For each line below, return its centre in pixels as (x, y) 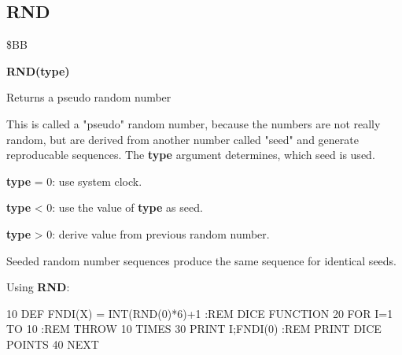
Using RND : (38, 287)
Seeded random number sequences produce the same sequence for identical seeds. (202, 260)
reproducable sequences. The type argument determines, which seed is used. (191, 155)
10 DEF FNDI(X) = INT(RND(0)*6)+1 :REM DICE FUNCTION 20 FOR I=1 (200, 313)
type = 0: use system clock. (74, 181)
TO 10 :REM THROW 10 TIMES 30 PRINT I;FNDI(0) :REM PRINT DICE (194, 329)
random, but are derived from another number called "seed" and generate (183, 139)
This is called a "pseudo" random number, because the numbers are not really (194, 123)
